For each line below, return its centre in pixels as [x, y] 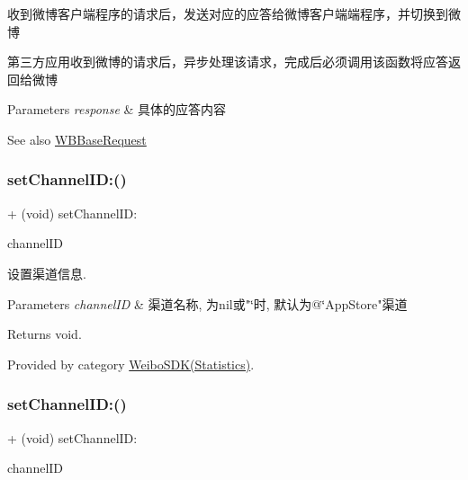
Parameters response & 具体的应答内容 [117, 109]
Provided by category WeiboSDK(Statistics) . [131, 364]
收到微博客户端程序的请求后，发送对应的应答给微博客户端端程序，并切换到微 [234, 13]
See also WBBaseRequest [77, 139]
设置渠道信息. [47, 273]
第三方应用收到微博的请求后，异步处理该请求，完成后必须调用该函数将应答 [228, 62]
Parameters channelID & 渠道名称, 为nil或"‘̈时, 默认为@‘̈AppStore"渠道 [207, 303]
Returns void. [45, 334]
